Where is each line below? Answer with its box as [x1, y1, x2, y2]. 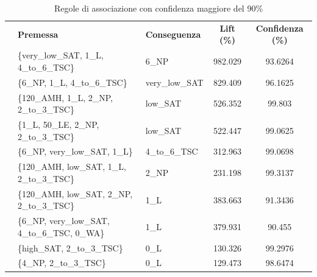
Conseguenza [145, 27, 201, 40]
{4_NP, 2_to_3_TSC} [18, 256, 106, 269]
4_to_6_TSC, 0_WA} [18, 226, 105, 239]
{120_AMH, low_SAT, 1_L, [18, 160, 126, 173]
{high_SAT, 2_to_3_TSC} [18, 241, 123, 254]
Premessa [18, 27, 59, 40]
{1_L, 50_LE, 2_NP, [18, 118, 99, 130]
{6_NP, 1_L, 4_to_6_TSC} [18, 75, 127, 88]
